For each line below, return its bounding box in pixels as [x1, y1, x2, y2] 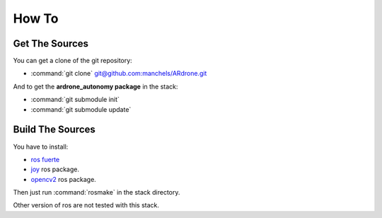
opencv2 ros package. [30, 175, 97, 183]
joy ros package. [30, 165, 79, 173]
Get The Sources [13, 38, 88, 50]
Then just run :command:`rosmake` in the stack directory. [13, 188, 180, 197]
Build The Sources [13, 124, 95, 136]
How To [13, 11, 59, 26]
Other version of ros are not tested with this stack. [13, 201, 159, 210]
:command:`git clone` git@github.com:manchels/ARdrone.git [30, 69, 207, 78]
